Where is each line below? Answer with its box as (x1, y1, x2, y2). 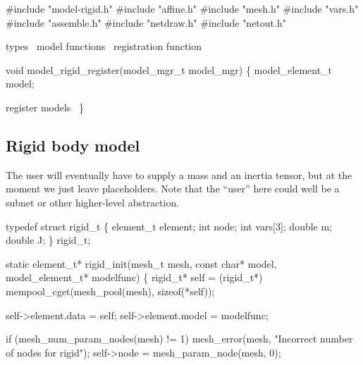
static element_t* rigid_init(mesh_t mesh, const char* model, (6, 256, 277, 271)
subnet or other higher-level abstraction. (6, 194, 180, 209)
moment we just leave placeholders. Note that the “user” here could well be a (6, 181, 340, 196)
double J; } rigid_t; (6, 233, 91, 247)
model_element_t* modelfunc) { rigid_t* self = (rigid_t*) (6, 270, 263, 285)
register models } (6, 99, 85, 114)
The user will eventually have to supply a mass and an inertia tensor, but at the (6, 167, 352, 182)
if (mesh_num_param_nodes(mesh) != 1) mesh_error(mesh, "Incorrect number (6, 331, 353, 346)
